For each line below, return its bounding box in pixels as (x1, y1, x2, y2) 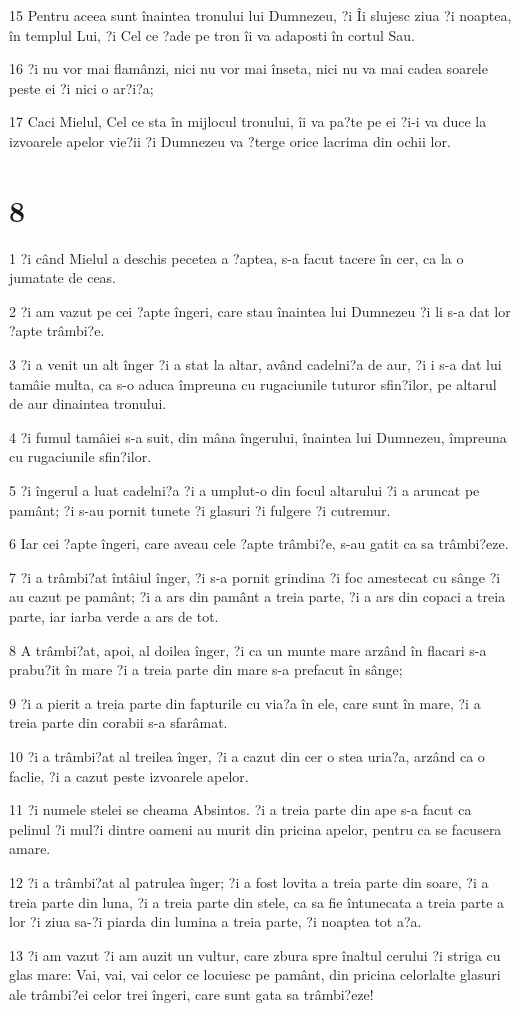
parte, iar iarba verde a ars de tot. (9, 606, 219, 626)
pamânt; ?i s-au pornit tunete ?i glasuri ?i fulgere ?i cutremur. (9, 499, 391, 520)
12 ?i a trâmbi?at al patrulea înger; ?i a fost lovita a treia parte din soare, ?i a (9, 871, 489, 892)
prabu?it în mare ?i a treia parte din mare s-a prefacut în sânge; (9, 659, 403, 680)
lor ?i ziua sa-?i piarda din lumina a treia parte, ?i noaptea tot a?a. (9, 911, 422, 932)
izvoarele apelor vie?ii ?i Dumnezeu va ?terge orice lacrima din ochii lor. (9, 130, 451, 151)
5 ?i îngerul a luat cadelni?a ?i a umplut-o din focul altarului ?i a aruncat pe (9, 480, 480, 501)
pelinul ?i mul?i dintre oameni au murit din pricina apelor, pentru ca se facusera (9, 818, 502, 839)
